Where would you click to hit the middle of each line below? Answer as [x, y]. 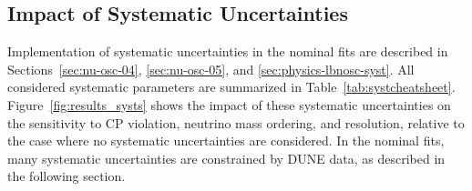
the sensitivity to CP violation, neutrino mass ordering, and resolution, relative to [236, 122]
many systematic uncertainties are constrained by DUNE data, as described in [226, 158]
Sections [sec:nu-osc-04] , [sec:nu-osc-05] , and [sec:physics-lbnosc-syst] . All [211, 69]
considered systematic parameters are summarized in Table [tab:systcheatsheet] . [231, 87]
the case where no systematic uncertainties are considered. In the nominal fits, [226, 141]
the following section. [67, 176]
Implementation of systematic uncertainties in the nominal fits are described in [228, 51]
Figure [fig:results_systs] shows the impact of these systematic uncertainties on [229, 104]
